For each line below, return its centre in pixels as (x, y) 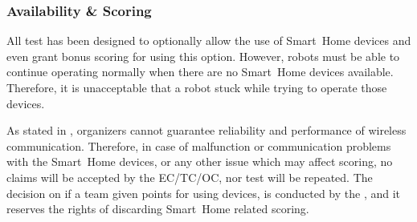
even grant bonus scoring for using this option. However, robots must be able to (203, 56)
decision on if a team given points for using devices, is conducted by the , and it (204, 193)
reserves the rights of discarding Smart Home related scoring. (158, 209)
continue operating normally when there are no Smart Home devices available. (200, 72)
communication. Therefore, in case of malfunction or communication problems (199, 145)
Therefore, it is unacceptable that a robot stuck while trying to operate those (197, 87)
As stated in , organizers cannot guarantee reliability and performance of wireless (206, 130)
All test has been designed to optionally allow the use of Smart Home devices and (209, 40)
